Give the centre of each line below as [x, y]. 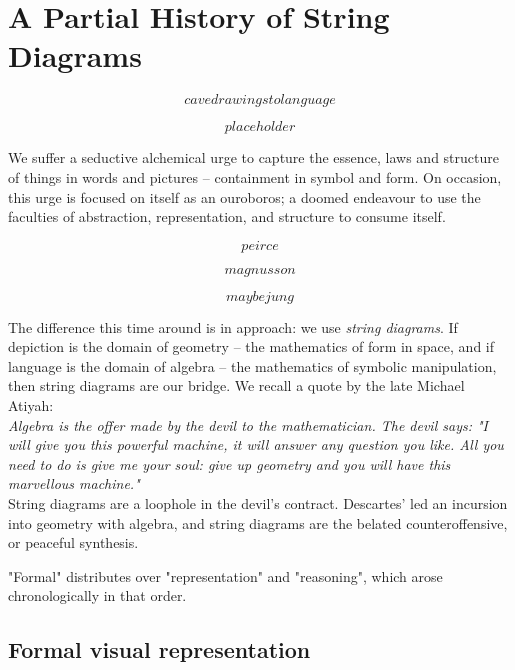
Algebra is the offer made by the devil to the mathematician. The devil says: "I [248, 424]
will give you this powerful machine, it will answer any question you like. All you [256, 444]
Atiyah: [31, 405]
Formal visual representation [159, 649]
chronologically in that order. [97, 595]
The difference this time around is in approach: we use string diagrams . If [233, 326]
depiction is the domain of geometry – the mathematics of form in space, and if [251, 346]
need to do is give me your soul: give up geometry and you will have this [229, 463]
